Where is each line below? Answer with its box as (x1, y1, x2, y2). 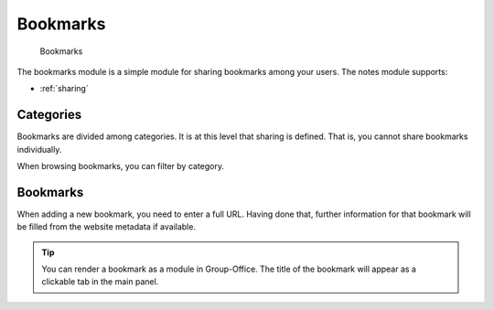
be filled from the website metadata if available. (16, 221, 197, 232)
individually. (16, 144, 62, 155)
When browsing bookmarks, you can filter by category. (16, 161, 224, 172)
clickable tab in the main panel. (41, 276, 159, 287)
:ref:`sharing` (39, 83, 89, 94)
